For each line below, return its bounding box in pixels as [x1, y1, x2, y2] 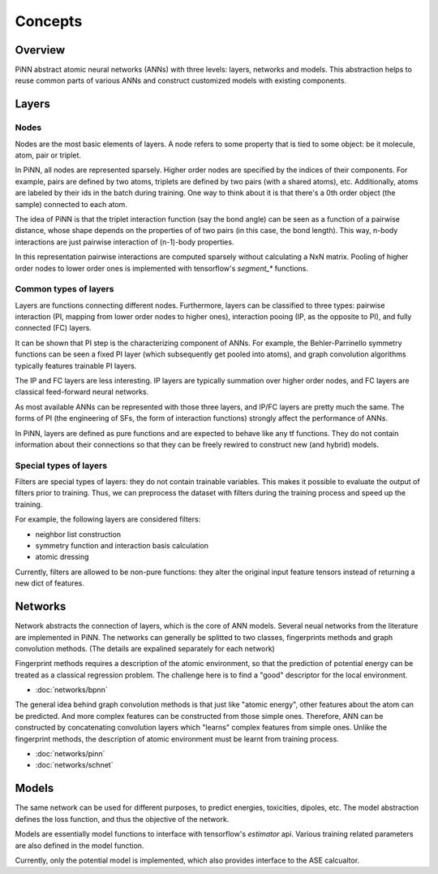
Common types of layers [15, 283, 114, 295]
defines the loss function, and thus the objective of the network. [15, 814, 230, 824]
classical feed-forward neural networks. [15, 387, 149, 397]
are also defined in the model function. [15, 841, 144, 850]
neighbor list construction [35, 529, 122, 539]
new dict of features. [15, 578, 84, 588]
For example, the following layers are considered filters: [15, 514, 201, 524]
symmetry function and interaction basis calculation [35, 541, 208, 551]
